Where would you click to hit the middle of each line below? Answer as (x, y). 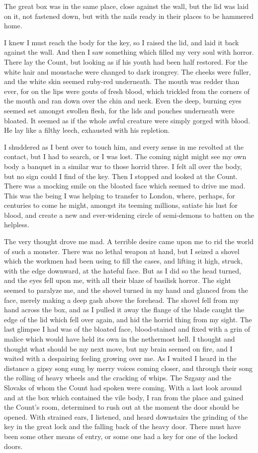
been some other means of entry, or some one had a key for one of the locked (121, 436)
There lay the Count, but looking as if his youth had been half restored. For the (126, 61)
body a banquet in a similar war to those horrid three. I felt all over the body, (123, 166)
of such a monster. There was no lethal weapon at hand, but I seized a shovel (122, 251)
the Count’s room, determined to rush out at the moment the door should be (122, 407)
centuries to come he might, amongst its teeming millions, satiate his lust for (121, 205)
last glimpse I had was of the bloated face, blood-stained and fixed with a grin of (127, 329)
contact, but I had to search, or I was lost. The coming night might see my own (125, 156)
